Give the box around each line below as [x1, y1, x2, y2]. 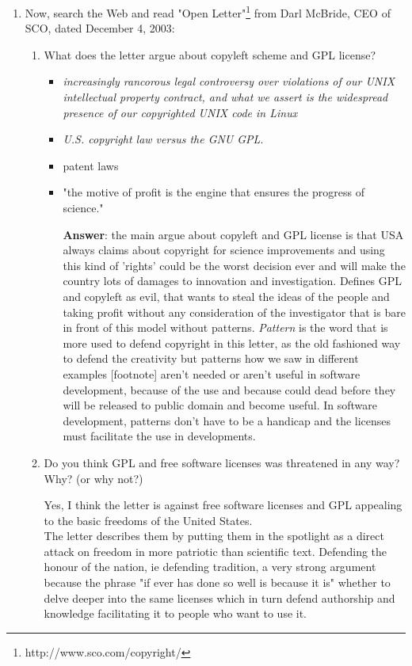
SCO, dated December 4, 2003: [25, 20, 175, 36]
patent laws [63, 157, 119, 173]
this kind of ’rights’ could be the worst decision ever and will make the [63, 257, 406, 273]
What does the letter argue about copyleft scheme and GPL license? [44, 46, 376, 63]
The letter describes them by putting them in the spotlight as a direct [44, 527, 384, 544]
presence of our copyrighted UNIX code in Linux [63, 104, 298, 120]
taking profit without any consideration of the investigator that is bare [63, 303, 406, 320]
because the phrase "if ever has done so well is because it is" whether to [44, 574, 391, 591]
